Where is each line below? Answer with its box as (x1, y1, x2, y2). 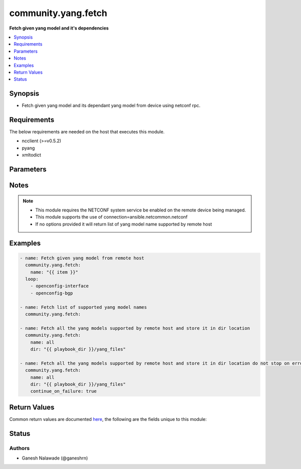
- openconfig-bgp (30, 290, 73, 296)
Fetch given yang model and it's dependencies (9, 25, 109, 31)
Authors (9, 444, 30, 451)
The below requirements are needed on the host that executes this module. (9, 129, 165, 135)
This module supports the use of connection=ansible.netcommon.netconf (35, 214, 188, 220)
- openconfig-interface (30, 283, 89, 289)
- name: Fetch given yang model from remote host (20, 255, 144, 261)
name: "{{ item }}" (30, 269, 79, 275)
